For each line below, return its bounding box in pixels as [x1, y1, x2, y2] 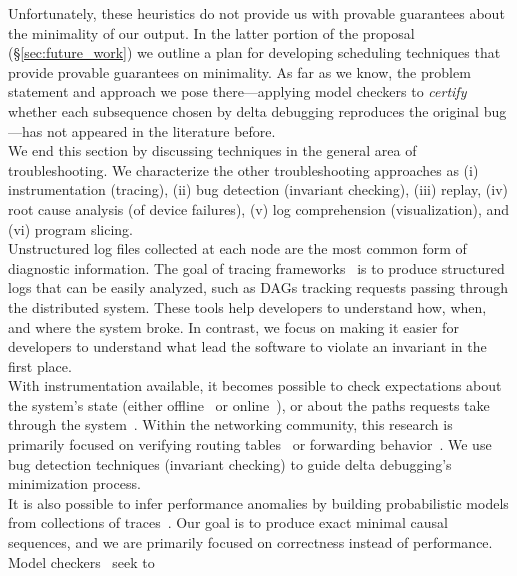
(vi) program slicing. [8, 218, 134, 239]
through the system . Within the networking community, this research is [8, 414, 453, 435]
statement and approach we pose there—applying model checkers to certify [8, 81, 467, 102]
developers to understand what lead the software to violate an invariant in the [8, 336, 487, 357]
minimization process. [8, 473, 141, 494]
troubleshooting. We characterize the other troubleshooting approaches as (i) [8, 159, 479, 180]
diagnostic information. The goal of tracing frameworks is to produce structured [8, 257, 505, 278]
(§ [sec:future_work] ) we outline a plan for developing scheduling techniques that [8, 42, 501, 63]
